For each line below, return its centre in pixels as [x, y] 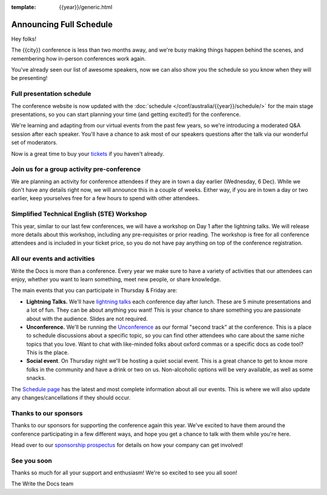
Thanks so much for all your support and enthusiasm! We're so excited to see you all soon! [124, 473]
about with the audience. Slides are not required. [87, 318]
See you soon [32, 460]
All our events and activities [53, 259]
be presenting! [29, 78]
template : [24, 7]
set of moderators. [34, 143]
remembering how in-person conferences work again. [79, 58]
